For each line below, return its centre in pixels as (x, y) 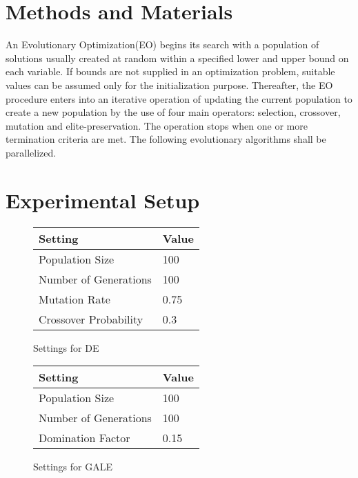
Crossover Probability (91, 319)
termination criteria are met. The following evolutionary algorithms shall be (166, 139)
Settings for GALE (73, 467)
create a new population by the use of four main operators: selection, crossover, (173, 112)
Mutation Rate (74, 299)
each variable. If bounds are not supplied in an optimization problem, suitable (170, 71)
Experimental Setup (103, 200)
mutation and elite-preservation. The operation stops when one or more (157, 125)
